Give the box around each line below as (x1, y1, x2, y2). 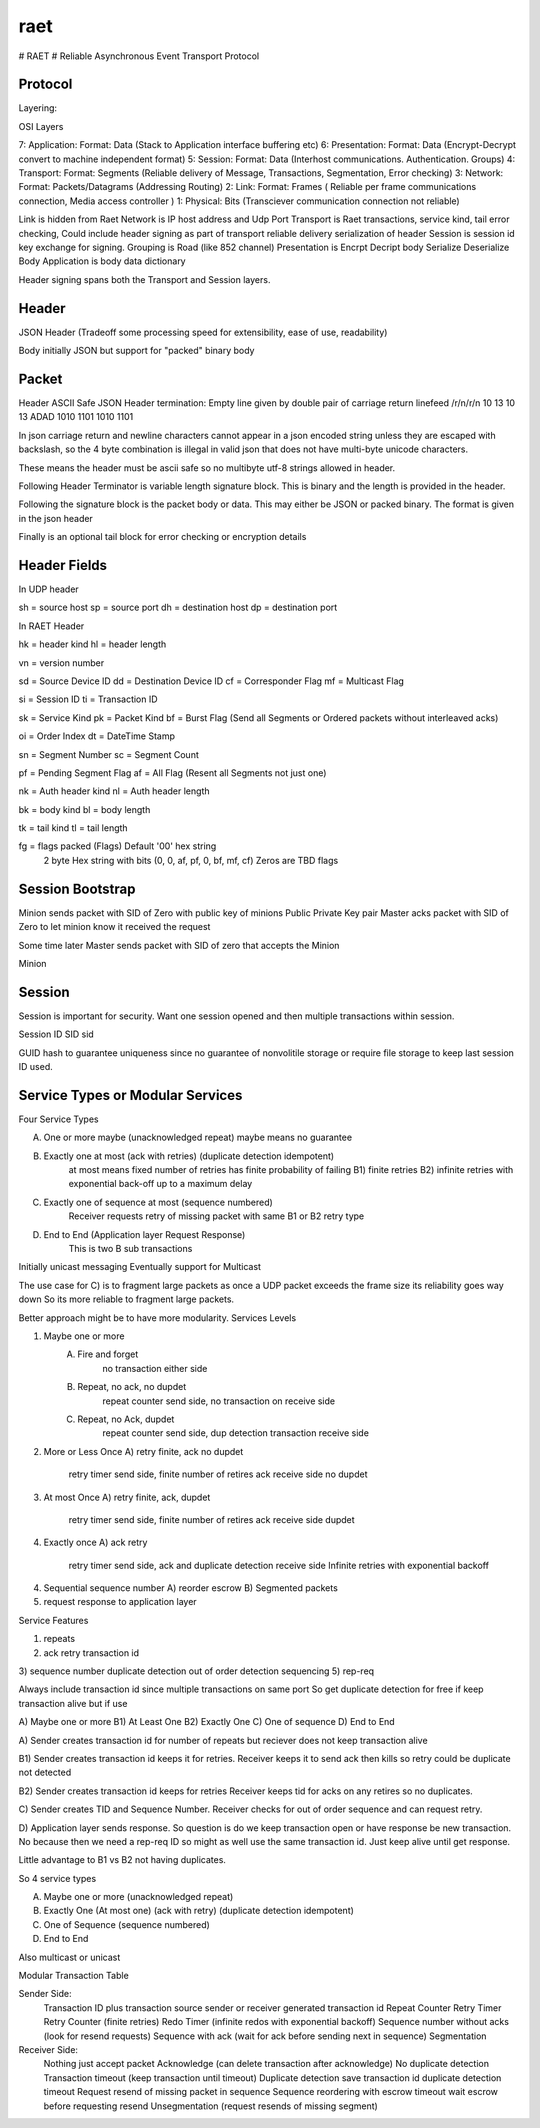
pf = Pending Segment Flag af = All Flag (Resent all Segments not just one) (18, 766, 327, 779)
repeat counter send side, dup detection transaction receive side (102, 1427, 370, 1439)
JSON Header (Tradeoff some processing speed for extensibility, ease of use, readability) (18, 326, 388, 338)
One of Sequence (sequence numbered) (43, 1918, 210, 1930)
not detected (18, 1766, 72, 1779)
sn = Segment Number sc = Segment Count (18, 748, 199, 760)
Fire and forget (77, 1348, 139, 1360)
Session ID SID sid (18, 1028, 94, 1040)
